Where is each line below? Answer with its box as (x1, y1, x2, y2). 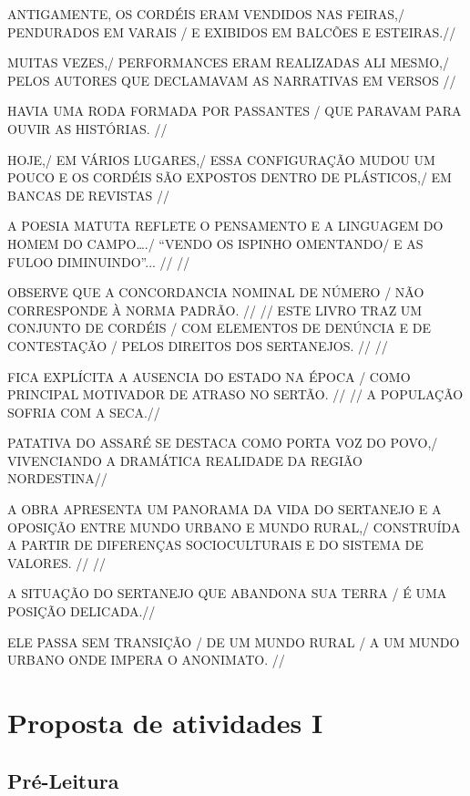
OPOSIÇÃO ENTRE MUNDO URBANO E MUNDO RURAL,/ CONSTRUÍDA (7, 517, 461, 536)
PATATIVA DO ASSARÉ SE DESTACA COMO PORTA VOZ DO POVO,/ (7, 433, 438, 452)
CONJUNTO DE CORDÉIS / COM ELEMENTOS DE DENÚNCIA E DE (7, 318, 431, 337)
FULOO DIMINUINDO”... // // (7, 252, 190, 271)
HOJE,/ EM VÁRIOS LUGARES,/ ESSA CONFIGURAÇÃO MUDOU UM (7, 150, 435, 169)
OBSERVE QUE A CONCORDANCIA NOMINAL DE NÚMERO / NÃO (7, 283, 424, 302)
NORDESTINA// (7, 469, 107, 488)
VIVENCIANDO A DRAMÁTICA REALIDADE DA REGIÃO (7, 450, 363, 470)
